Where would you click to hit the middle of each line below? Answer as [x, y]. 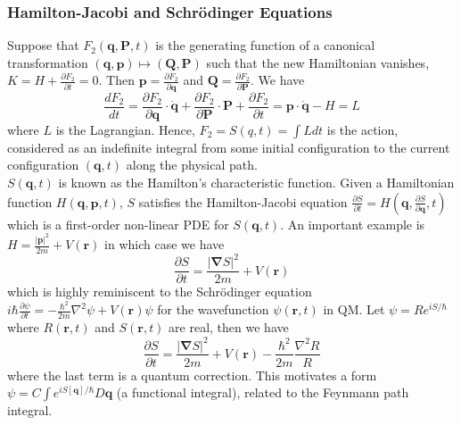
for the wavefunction [213, 309]
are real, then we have [229, 327]
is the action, [362, 129]
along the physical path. [192, 165]
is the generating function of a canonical [265, 45]
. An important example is [353, 224]
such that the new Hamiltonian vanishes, [318, 62]
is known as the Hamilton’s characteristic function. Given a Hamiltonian [256, 182]
